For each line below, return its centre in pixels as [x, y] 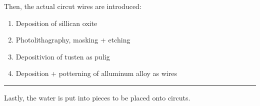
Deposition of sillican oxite [56, 23]
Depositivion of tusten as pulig [63, 56]
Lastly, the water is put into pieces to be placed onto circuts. [97, 97]
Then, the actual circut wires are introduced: [73, 6]
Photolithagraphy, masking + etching [73, 40]
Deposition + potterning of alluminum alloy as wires [96, 73]
